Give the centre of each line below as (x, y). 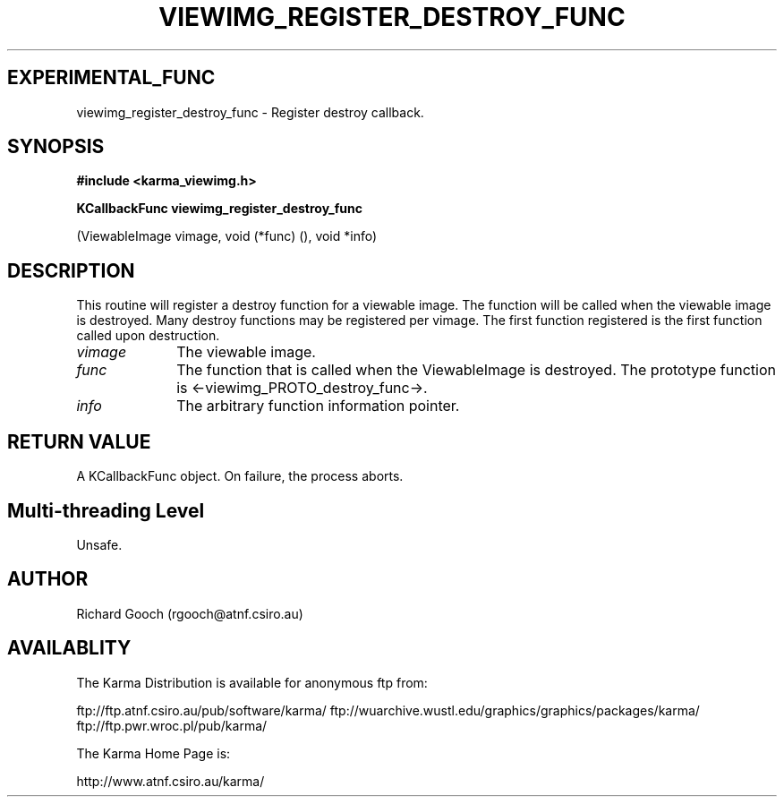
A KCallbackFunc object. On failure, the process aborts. (240, 476)
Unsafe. (99, 544)
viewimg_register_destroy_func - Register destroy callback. (250, 112)
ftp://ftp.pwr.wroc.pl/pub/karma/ (172, 725)
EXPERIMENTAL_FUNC (111, 78)
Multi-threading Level (106, 510)
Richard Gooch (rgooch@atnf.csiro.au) (190, 613)
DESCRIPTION (71, 270)
